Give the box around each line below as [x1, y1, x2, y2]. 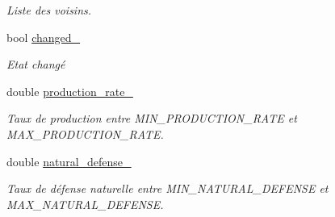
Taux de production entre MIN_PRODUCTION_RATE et [6, 110, 297, 127]
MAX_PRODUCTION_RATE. [6, 125, 164, 142]
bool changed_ [6, 28, 81, 45]
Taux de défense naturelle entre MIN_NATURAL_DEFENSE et [6, 180, 329, 197]
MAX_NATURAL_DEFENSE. [6, 195, 164, 212]
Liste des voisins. [6, 2, 92, 18]
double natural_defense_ [6, 152, 132, 169]
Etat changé [6, 56, 65, 73]
